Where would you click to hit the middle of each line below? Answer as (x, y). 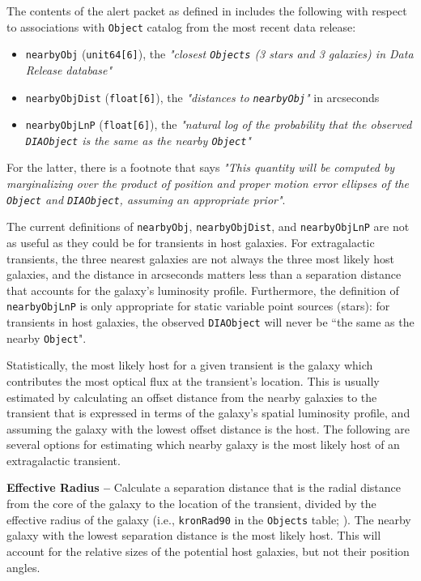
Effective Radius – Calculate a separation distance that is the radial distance (204, 487)
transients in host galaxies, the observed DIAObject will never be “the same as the (210, 322)
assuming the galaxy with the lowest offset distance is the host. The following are (208, 428)
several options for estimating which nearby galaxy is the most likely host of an (203, 444)
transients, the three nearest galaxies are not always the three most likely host (201, 258)
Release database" (69, 69)
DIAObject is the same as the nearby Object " (138, 140)
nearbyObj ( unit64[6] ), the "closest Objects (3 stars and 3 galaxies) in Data (219, 54)
